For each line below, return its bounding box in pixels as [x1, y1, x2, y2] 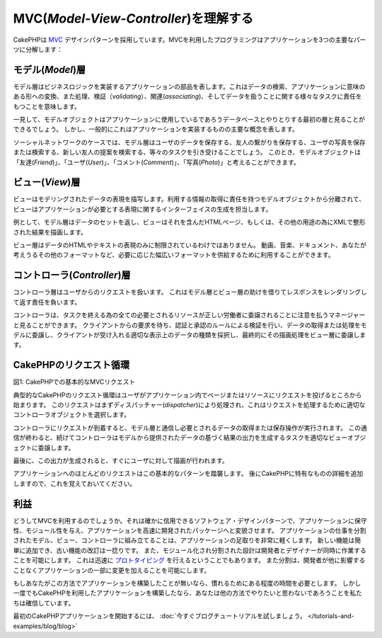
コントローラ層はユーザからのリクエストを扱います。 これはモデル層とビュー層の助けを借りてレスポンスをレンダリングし [13, 287, 367, 297]
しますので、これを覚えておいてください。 [13, 479, 137, 488]
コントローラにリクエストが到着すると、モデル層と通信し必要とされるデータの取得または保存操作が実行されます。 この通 [13, 423, 367, 432]
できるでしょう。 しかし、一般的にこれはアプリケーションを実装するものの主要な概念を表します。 [13, 125, 299, 134]
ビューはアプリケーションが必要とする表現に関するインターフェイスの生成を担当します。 [13, 205, 272, 213]
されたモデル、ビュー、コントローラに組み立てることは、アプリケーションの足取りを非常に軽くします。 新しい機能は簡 [13, 536, 361, 545]
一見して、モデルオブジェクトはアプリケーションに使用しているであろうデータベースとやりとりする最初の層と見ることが [13, 115, 366, 124]
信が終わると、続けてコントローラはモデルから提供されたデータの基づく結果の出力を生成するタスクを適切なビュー [13, 433, 348, 442]
